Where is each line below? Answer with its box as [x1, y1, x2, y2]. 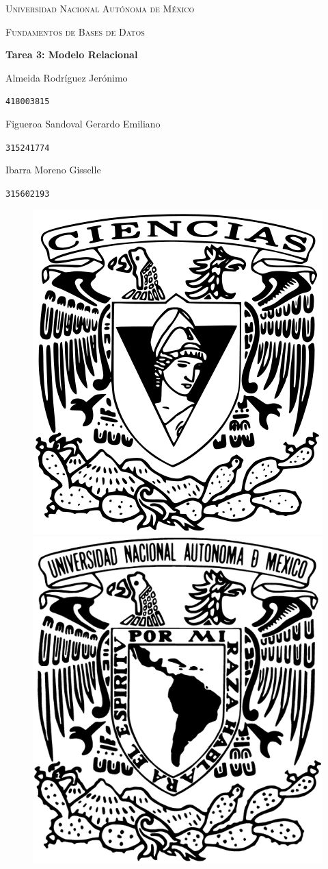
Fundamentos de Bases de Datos [5, 24, 145, 38]
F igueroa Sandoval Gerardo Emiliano [5, 117, 161, 131]
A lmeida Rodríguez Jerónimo [5, 70, 128, 84]
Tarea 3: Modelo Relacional [5, 47, 138, 62]
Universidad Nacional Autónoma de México [5, 1, 195, 15]
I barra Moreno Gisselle [5, 162, 101, 177]
